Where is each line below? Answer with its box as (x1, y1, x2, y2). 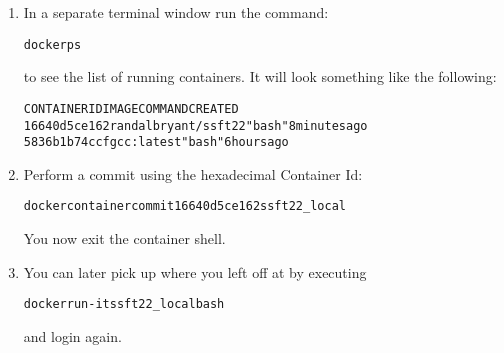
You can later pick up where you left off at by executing (23, 261, 367, 282)
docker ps (23, 37, 82, 52)
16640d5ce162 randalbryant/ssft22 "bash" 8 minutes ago (23, 118, 368, 133)
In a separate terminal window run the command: (23, 2, 329, 22)
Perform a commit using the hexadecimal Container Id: (23, 163, 363, 184)
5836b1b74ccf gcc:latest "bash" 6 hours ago (23, 135, 289, 150)
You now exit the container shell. (23, 228, 226, 249)
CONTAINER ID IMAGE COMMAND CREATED (23, 101, 239, 116)
